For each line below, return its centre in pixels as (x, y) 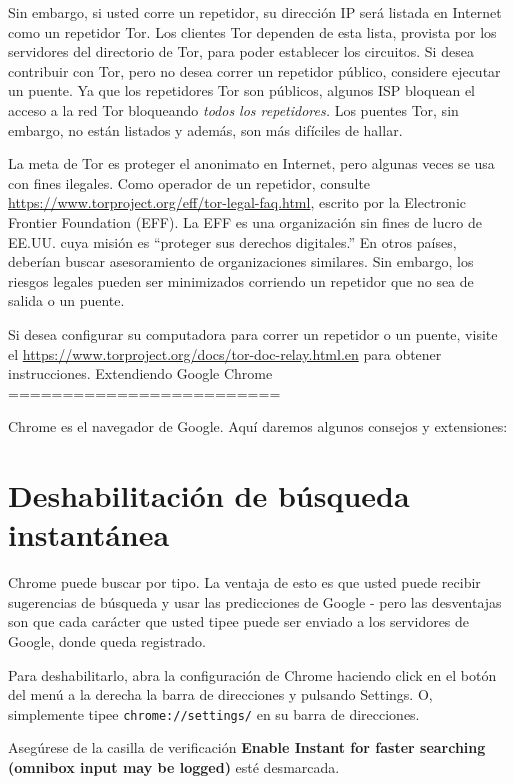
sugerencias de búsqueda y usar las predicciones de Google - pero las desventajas (255, 601)
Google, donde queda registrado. (107, 640)
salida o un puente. (66, 300)
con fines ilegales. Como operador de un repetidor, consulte (189, 182)
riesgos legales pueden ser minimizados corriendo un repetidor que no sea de (241, 280)
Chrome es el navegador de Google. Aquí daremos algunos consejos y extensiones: (258, 426)
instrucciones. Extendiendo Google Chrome (140, 373)
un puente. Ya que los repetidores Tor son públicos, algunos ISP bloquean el (242, 90)
